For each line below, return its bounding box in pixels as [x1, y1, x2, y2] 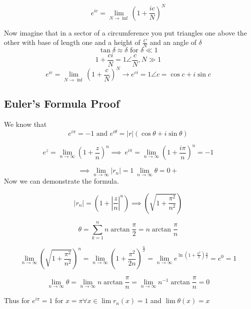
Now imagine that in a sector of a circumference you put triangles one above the [4, 27, 247, 38]
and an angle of [149, 37, 197, 47]
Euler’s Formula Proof [4, 96, 120, 111]
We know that [4, 118, 47, 129]
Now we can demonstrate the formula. [4, 176, 119, 186]
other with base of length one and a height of [4, 37, 141, 47]
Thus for [4, 295, 30, 306]
